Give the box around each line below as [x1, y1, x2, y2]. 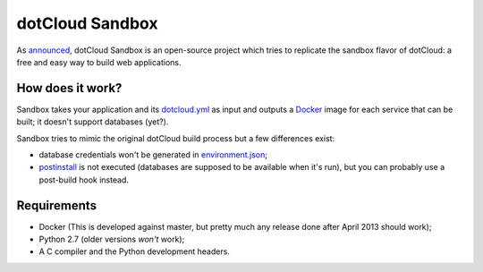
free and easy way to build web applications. [16, 56, 182, 67]
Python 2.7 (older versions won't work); [38, 234, 185, 245]
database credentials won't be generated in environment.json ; [38, 149, 268, 160]
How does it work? [16, 81, 123, 96]
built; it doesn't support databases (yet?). [16, 116, 169, 127]
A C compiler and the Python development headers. [38, 246, 230, 257]
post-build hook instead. [38, 174, 130, 185]
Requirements [16, 198, 97, 213]
